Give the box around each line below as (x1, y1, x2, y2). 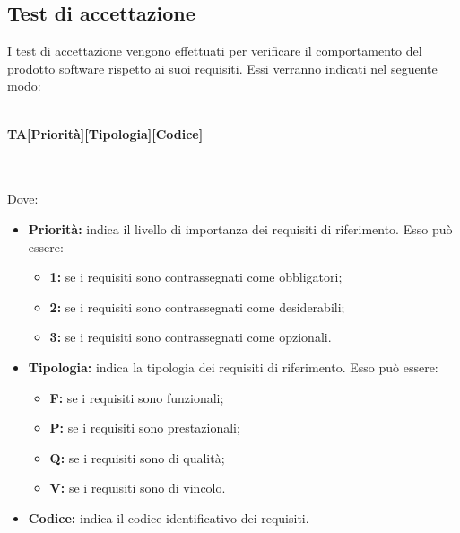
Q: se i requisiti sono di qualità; (49, 448, 225, 467)
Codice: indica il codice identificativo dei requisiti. (28, 508, 309, 527)
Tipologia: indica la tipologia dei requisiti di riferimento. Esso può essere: (28, 357, 438, 376)
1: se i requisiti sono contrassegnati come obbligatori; (49, 267, 343, 286)
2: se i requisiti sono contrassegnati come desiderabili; (49, 297, 345, 316)
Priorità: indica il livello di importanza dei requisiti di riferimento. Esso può (28, 219, 453, 238)
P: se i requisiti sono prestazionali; (49, 418, 240, 437)
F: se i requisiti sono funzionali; (49, 388, 224, 406)
